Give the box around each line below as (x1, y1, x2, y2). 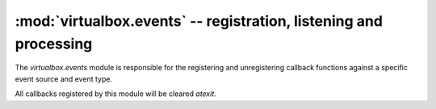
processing (15, 35, 93, 52)
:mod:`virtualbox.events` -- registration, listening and (15, 12, 384, 30)
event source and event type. (15, 73, 113, 84)
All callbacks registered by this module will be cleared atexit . (15, 89, 217, 99)
